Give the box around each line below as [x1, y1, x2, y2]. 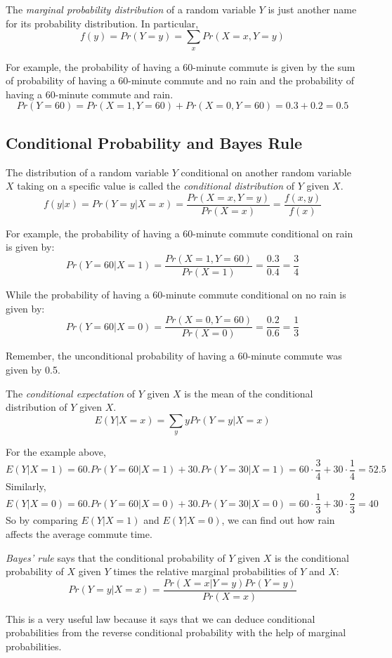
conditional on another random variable [181, 164, 351, 179]
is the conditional [275, 550, 349, 565]
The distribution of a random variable [6, 164, 169, 179]
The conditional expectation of [6, 386, 135, 400]
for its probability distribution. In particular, [6, 15, 199, 30]
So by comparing [6, 513, 78, 527]
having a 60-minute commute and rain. [6, 86, 174, 101]
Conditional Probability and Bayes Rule [6, 131, 303, 153]
